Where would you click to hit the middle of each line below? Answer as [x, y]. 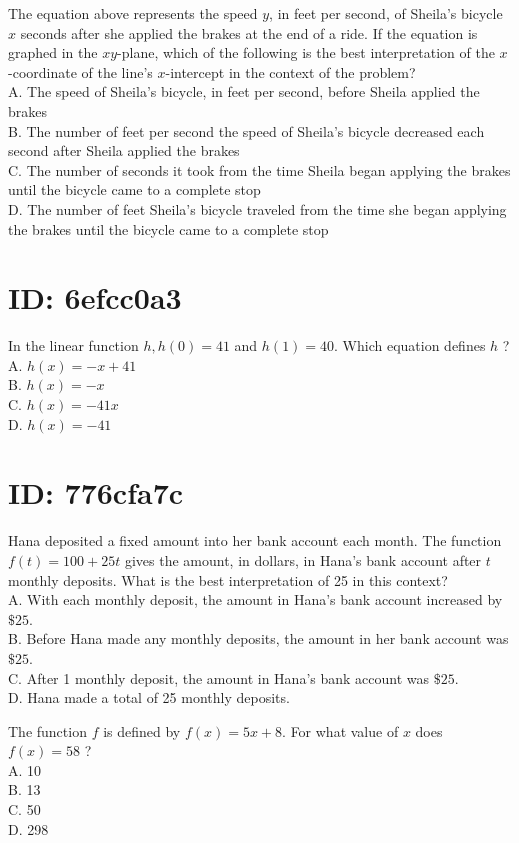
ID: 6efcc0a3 [95, 297]
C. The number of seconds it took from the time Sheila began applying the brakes [259, 169]
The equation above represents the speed [133, 13]
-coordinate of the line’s [80, 71]
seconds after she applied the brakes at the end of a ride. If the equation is [249, 32]
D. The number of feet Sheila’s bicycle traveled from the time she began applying [257, 208]
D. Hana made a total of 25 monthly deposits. [149, 697]
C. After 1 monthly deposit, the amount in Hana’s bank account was [219, 677]
